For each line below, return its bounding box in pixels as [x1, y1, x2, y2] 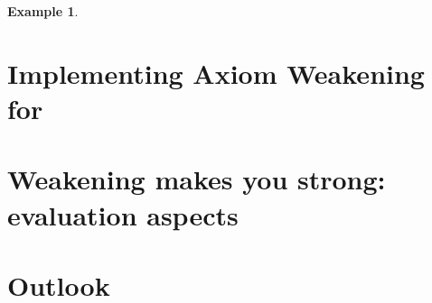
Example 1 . [7, 2, 79, 20]
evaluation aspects [7, 196, 239, 233]
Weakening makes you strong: [7, 161, 386, 197]
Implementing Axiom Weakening [7, 54, 425, 91]
